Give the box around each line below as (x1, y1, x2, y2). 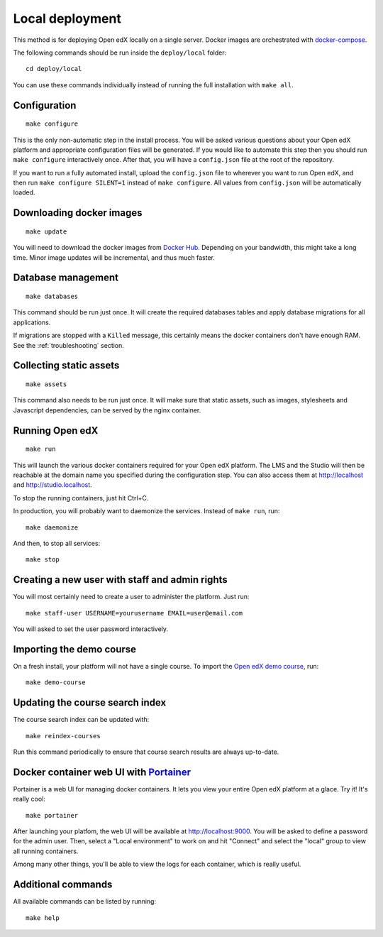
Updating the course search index (13, 696, 167, 709)
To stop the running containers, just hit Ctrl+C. (13, 493, 149, 502)
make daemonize (26, 523, 79, 532)
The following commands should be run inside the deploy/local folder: (13, 48, 227, 57)
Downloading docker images (13, 207, 143, 219)
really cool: (13, 795, 46, 804)
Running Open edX (13, 424, 99, 437)
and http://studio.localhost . (13, 481, 92, 489)
